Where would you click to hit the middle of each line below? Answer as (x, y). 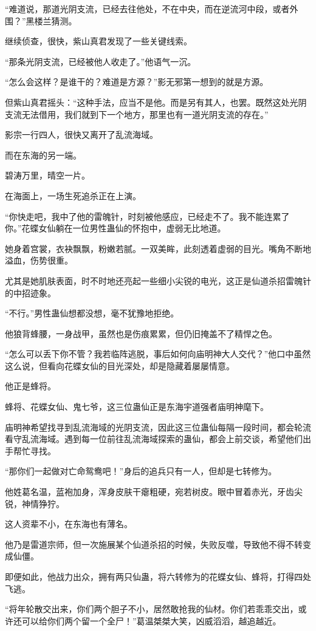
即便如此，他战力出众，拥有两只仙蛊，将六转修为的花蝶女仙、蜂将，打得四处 (158, 576)
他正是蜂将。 (30, 386)
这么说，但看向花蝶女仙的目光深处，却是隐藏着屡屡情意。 (120, 365)
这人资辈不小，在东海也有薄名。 (69, 524)
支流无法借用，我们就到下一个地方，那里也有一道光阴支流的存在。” (137, 114)
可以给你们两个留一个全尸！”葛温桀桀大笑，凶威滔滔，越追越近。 (151, 620)
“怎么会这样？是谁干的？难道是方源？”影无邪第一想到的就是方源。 (137, 82)
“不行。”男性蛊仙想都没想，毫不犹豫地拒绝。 (92, 313)
